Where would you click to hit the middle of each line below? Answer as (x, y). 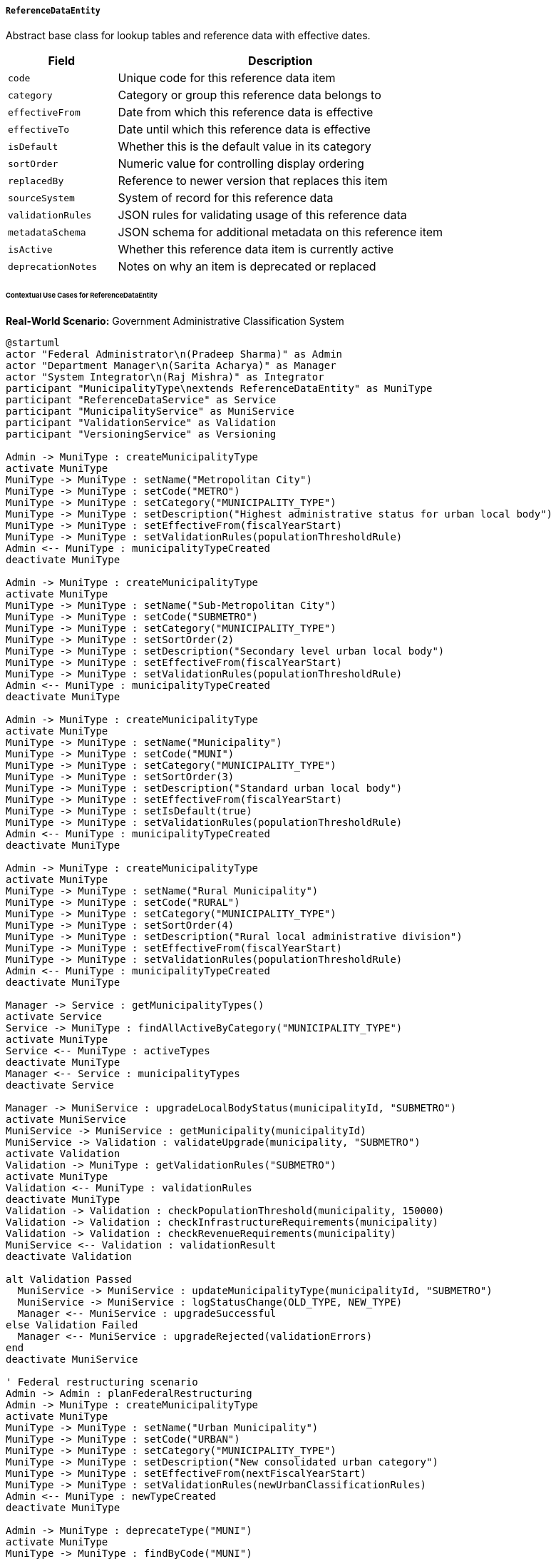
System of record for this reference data (226, 198)
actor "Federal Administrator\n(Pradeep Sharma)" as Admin (174, 354)
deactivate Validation (69, 1257)
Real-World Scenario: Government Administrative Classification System (175, 321)
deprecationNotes (53, 266)
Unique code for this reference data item (227, 78)
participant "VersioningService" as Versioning (141, 434)
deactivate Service (60, 1085)
